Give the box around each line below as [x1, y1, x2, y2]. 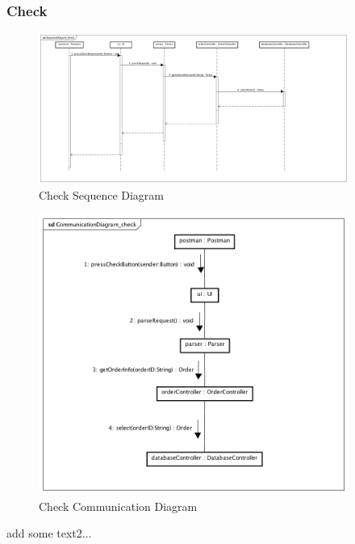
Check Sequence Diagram [39, 186, 164, 203]
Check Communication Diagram [39, 497, 198, 514]
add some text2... [6, 525, 92, 542]
